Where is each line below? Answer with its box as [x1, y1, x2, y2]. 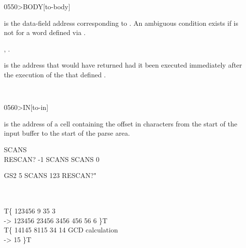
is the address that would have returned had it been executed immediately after [4, 60, 242, 70]
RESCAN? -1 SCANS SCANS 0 [4, 154, 99, 164]
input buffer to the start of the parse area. [4, 128, 130, 138]
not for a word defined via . [4, 27, 86, 37]
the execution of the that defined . [4, 69, 106, 79]
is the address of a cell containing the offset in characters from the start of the [4, 118, 237, 128]
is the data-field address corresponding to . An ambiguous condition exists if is [4, 18, 239, 28]
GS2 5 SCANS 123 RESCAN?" [4, 170, 96, 180]
